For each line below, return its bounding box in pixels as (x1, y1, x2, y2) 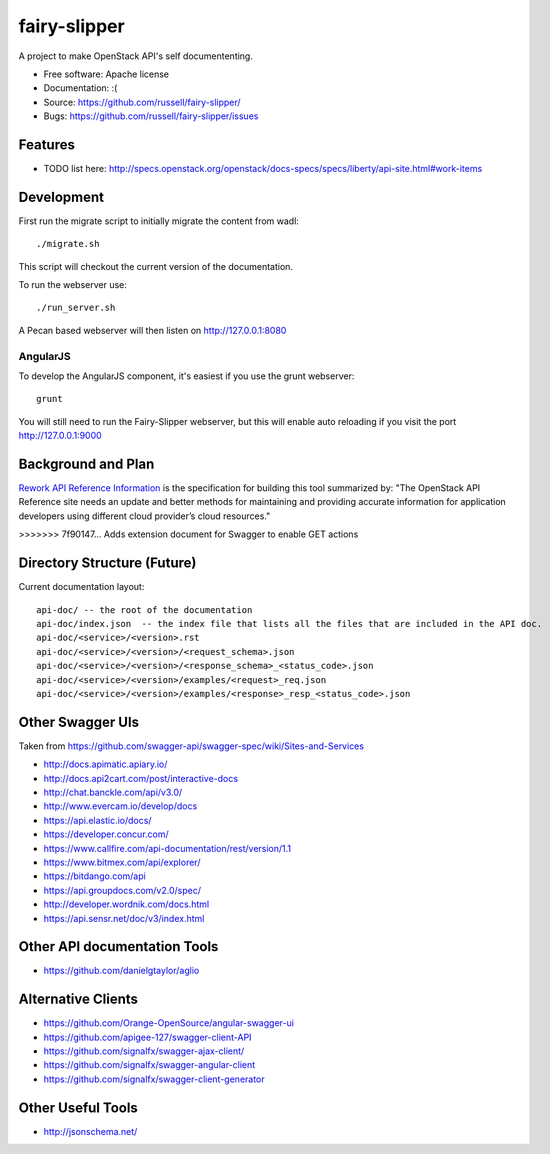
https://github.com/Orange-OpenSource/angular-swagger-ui (43, 1017, 295, 1029)
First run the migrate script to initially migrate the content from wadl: (18, 215, 300, 227)
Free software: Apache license (43, 68, 170, 80)
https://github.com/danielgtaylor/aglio (43, 965, 200, 977)
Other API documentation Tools (18, 938, 219, 955)
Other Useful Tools (18, 1099, 139, 1116)
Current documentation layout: (18, 581, 145, 593)
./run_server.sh (36, 302, 116, 314)
